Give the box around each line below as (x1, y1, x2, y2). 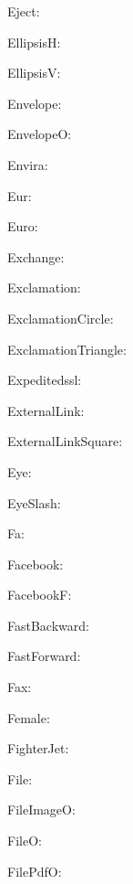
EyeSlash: (7, 493, 61, 512)
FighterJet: (7, 739, 69, 758)
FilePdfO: (7, 861, 62, 880)
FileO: (7, 831, 42, 850)
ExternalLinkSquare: (7, 431, 123, 451)
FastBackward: (7, 615, 89, 634)
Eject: (7, 2, 40, 20)
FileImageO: (7, 800, 76, 819)
